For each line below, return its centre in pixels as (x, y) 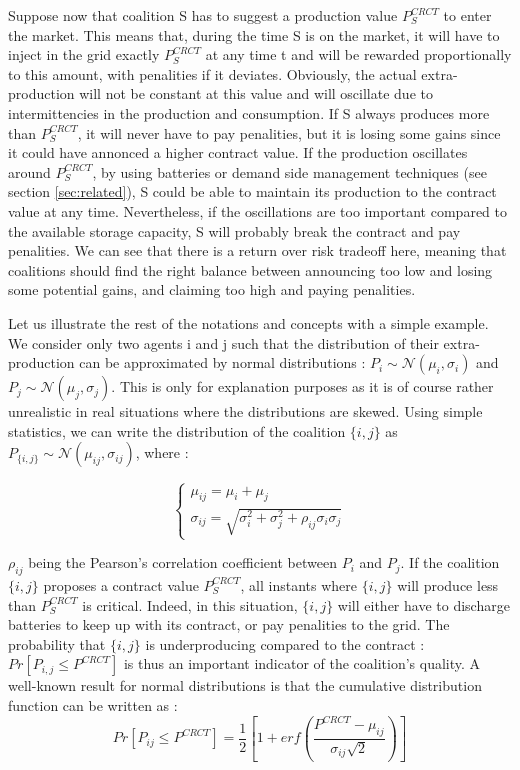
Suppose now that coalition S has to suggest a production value (203, 15)
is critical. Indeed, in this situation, (190, 604)
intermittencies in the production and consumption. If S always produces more (249, 112)
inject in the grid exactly (84, 54)
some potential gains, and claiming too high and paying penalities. (212, 289)
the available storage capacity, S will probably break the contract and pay (234, 230)
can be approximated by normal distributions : (222, 362)
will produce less (448, 584)
